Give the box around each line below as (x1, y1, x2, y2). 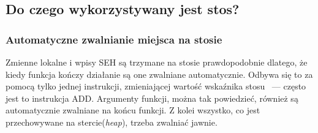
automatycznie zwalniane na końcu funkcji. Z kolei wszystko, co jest (6, 104, 260, 116)
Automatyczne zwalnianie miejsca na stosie (6, 31, 222, 47)
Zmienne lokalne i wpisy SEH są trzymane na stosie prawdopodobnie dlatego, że (6, 56, 308, 68)
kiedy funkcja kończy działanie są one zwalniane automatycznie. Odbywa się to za (6, 67, 313, 80)
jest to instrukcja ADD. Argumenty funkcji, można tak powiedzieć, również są (6, 91, 298, 104)
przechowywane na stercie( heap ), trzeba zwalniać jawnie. (6, 115, 218, 128)
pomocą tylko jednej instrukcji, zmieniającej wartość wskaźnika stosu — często (6, 80, 306, 93)
